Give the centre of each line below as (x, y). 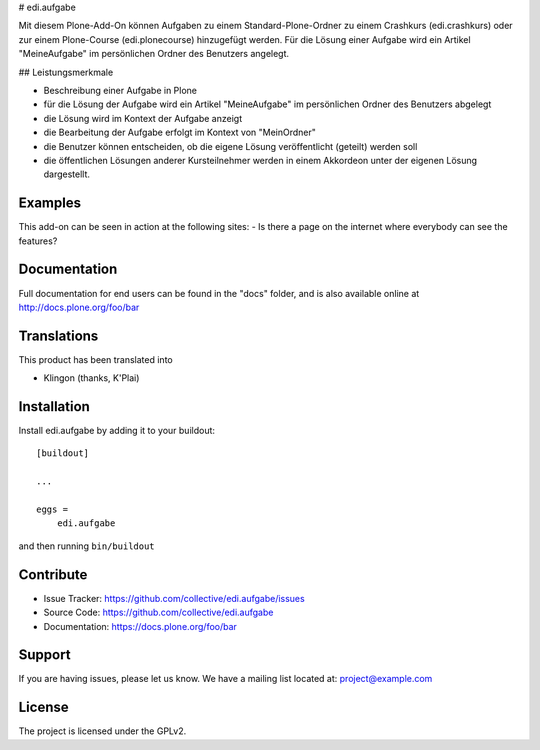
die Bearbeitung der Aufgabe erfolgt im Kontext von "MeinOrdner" (180, 132)
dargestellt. (66, 174)
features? (38, 241)
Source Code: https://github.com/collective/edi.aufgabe (158, 612)
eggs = (52, 509)
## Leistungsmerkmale (66, 72)
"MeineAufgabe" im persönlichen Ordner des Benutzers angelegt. (154, 54)
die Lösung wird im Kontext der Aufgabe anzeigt (143, 118)
